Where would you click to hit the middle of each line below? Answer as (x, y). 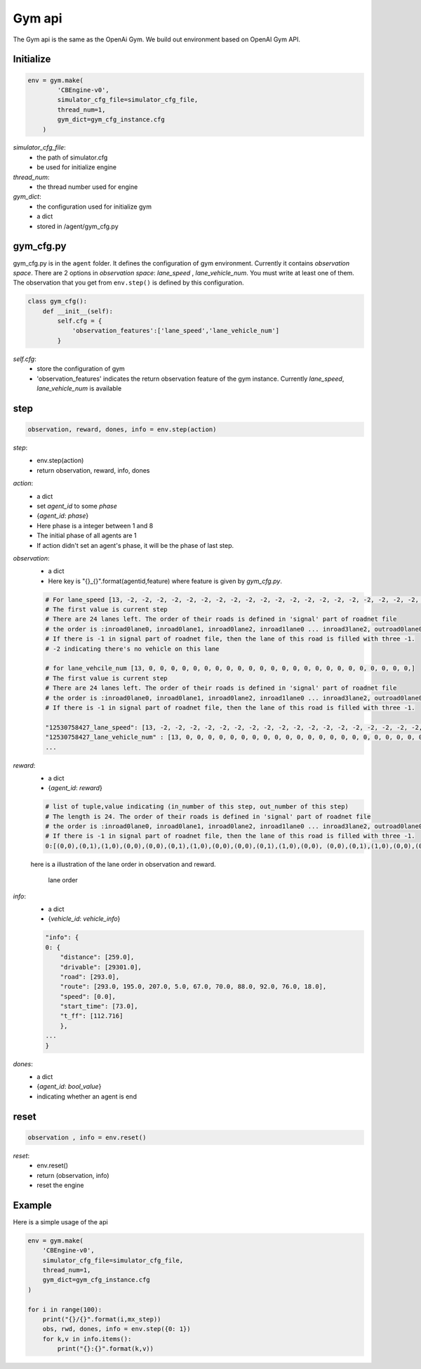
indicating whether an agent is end (87, 1096)
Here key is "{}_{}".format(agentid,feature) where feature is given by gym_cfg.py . (165, 581)
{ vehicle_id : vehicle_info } (84, 919)
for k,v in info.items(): (87, 1339)
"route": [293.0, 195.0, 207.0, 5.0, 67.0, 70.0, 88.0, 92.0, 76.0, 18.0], (193, 987)
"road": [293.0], (90, 977)
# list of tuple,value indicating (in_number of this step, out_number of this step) (197, 807)
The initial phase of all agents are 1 (87, 536)
